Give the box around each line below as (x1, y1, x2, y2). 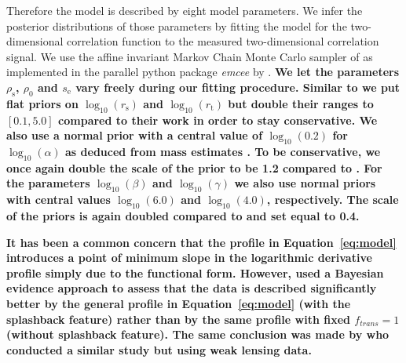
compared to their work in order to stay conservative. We (58, 111, 378, 128)
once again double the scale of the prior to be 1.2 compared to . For (6, 159, 382, 176)
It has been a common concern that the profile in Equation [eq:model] (6, 234, 397, 250)
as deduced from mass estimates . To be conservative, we (65, 143, 381, 159)
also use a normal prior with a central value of (6, 127, 263, 143)
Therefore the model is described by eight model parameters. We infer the (6, 2, 363, 18)
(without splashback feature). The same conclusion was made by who (6, 326, 390, 343)
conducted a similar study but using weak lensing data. (6, 341, 312, 358)
